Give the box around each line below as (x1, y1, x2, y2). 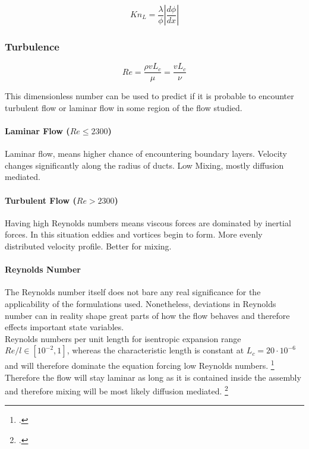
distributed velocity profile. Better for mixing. (5, 240, 172, 252)
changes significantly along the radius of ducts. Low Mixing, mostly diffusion (5, 159, 284, 171)
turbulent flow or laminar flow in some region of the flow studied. (5, 101, 242, 113)
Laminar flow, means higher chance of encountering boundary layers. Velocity (5, 147, 288, 160)
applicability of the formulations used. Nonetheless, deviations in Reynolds (5, 298, 276, 310)
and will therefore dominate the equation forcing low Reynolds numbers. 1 (5, 358, 275, 372)
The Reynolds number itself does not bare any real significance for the (5, 286, 261, 298)
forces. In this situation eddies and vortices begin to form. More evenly (5, 228, 263, 241)
